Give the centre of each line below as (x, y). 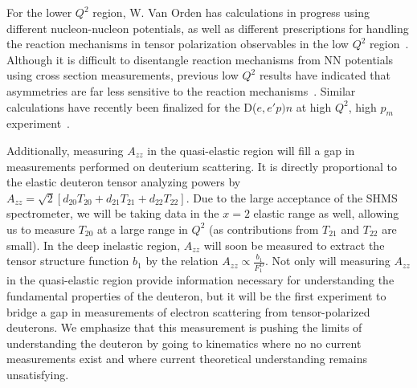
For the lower (39, 12)
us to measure (41, 229)
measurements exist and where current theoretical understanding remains (187, 359)
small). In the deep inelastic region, (94, 245)
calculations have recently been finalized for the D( (132, 106)
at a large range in (143, 229)
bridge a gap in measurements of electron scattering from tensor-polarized (188, 311)
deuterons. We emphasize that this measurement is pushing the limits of (184, 327)
